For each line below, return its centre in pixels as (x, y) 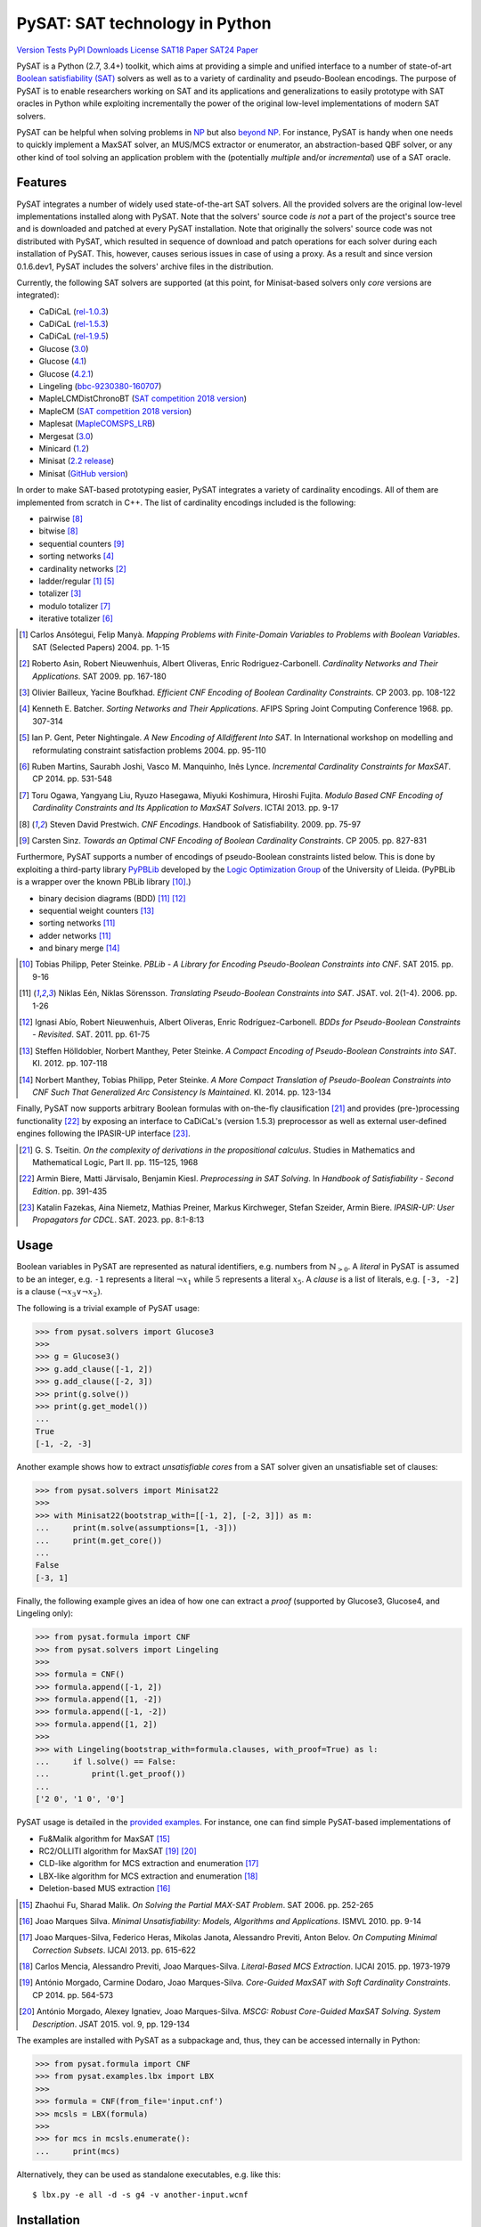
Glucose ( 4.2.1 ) (66, 373)
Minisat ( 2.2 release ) (77, 461)
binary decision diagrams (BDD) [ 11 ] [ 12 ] (112, 898)
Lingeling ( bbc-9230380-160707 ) (100, 387)
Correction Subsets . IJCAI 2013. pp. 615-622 (114, 1950)
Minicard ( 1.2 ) (64, 449)
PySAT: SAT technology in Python (144, 23)
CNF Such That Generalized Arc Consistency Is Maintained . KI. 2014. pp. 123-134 (182, 1092)
